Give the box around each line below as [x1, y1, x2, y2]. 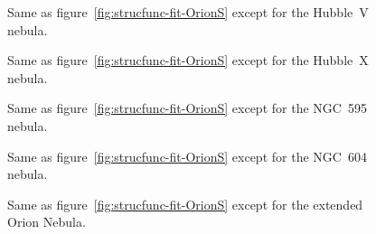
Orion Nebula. [7, 212, 86, 231]
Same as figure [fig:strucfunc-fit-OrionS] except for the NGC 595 [7, 98, 367, 117]
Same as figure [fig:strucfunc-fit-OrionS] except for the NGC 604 [7, 146, 367, 165]
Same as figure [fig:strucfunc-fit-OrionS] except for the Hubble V [7, 3, 369, 21]
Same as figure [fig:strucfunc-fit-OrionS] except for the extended [7, 194, 363, 213]
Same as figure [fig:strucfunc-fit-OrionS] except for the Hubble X [7, 51, 369, 70]
